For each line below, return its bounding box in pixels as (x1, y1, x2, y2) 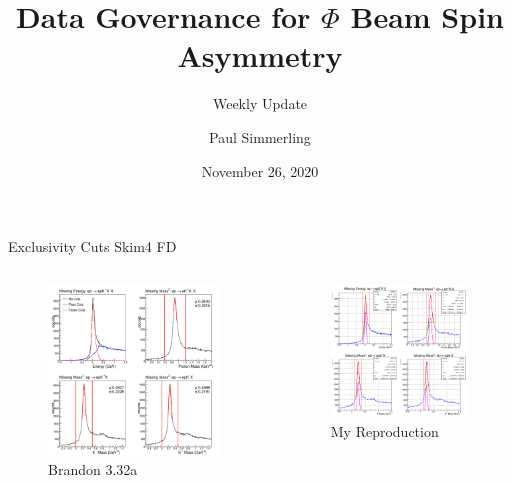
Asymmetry (177, 35, 343, 76)
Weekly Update (212, 93, 308, 114)
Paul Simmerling (209, 126, 311, 147)
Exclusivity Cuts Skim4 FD (8, 236, 177, 257)
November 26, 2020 (201, 160, 319, 181)
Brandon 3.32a (48, 459, 138, 480)
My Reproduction (330, 421, 439, 442)
